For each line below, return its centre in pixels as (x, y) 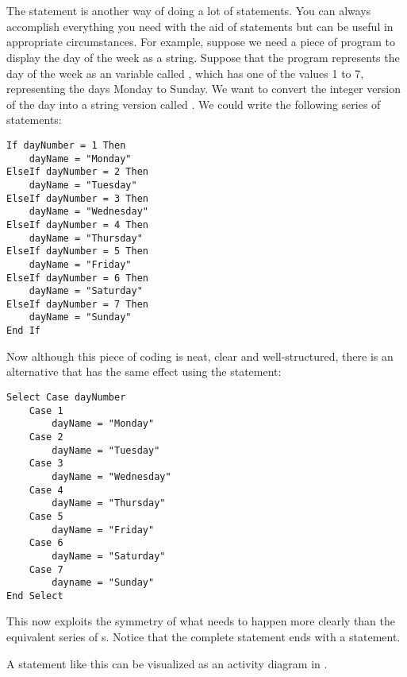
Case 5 (46, 516)
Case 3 (46, 464)
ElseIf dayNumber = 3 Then (77, 198)
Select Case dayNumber (66, 397)
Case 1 (46, 410)
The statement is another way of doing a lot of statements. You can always (189, 11)
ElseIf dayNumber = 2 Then (77, 172)
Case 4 (46, 490)
